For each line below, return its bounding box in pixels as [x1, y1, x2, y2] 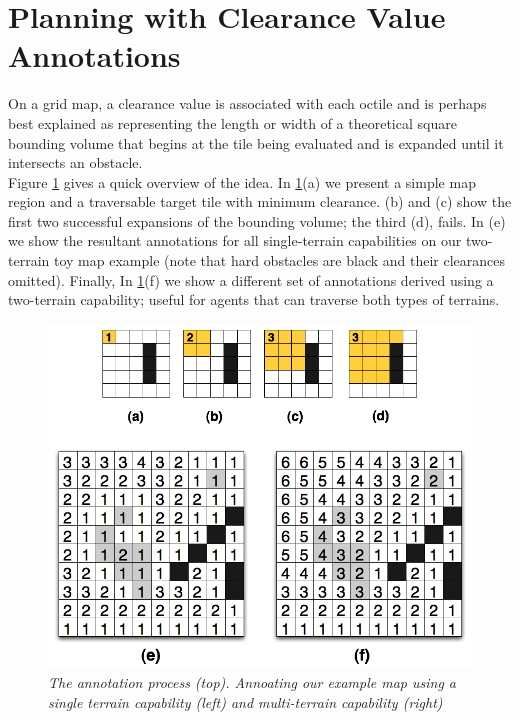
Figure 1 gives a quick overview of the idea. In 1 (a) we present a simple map [8, 171, 476, 192]
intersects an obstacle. [8, 152, 143, 173]
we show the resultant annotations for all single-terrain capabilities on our [8, 230, 462, 251]
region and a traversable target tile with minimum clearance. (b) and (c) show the [8, 191, 512, 212]
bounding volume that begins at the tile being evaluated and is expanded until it [8, 132, 504, 153]
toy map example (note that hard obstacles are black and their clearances [53, 250, 506, 271]
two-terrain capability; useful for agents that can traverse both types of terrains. [8, 289, 500, 310]
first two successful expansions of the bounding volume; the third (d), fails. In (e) [8, 210, 506, 231]
